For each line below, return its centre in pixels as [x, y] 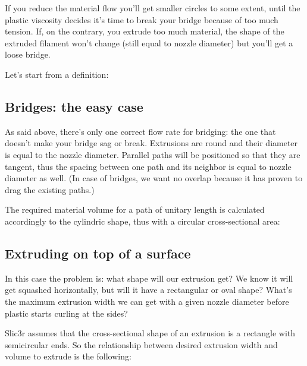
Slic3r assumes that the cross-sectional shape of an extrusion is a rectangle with [150, 333]
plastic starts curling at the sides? [66, 313]
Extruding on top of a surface [98, 253]
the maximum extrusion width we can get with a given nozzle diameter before [147, 301]
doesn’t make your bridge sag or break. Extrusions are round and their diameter [151, 143]
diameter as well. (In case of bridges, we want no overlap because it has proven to [154, 178]
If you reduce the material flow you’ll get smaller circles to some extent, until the [153, 8]
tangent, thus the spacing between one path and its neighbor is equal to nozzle [148, 166]
